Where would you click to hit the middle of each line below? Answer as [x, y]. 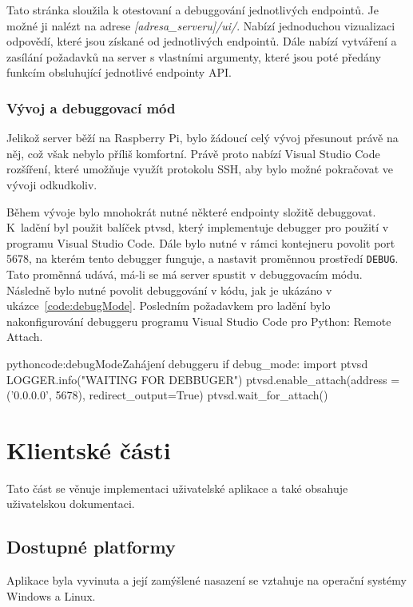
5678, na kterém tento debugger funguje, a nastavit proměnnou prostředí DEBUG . [203, 258]
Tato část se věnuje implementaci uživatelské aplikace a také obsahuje [177, 488]
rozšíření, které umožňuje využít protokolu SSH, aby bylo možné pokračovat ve [200, 169]
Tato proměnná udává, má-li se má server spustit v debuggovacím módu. [185, 274]
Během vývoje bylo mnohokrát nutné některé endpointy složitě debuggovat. [191, 211]
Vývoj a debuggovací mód [91, 107]
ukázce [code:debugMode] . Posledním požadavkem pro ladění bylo [169, 305]
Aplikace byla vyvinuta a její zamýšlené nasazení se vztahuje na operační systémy [206, 580]
